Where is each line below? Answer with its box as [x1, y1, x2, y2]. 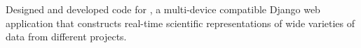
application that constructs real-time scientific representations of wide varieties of [6, 15, 355, 30]
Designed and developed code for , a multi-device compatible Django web [6, 2, 320, 16]
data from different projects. [6, 29, 127, 44]
